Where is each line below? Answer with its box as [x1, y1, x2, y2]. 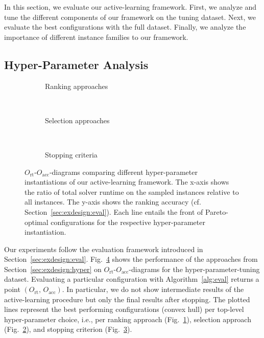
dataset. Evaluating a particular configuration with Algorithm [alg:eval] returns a [4, 274, 259, 284]
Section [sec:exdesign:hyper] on [4, 263, 102, 274]
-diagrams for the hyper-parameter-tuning [129, 263, 260, 274]
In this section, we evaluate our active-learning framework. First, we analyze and [4, 2, 257, 12]
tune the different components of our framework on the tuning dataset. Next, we [4, 11, 256, 22]
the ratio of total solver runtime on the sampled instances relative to [25, 186, 239, 197]
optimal [25, 216, 49, 227]
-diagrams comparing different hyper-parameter [49, 166, 198, 177]
